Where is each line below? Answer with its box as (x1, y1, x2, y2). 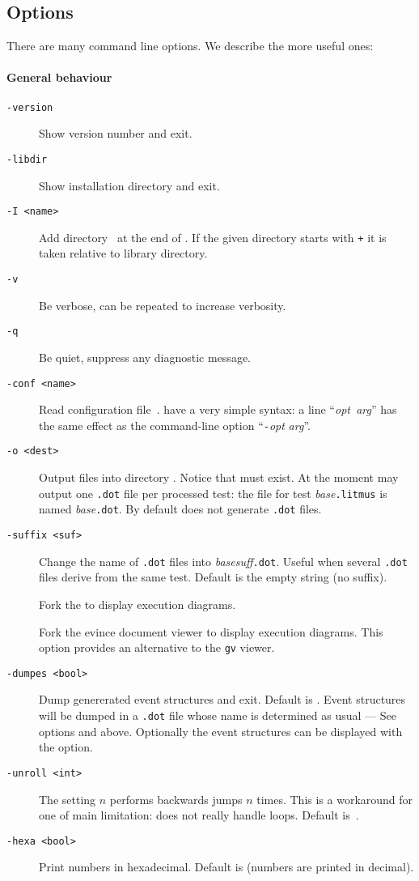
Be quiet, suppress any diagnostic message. (39, 348, 251, 365)
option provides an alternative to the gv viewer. (39, 639, 275, 656)
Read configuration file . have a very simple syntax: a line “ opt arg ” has (39, 401, 397, 418)
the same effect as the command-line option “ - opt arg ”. (39, 416, 311, 433)
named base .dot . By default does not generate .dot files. (39, 500, 322, 517)
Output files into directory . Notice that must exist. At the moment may (39, 469, 399, 486)
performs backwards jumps (109, 790, 243, 807)
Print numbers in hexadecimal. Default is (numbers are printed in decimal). (39, 858, 414, 875)
